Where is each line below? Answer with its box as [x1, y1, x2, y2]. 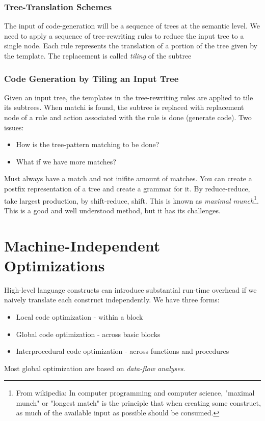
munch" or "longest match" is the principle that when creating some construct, [16, 397, 261, 408]
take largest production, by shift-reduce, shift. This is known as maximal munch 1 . [4, 193, 259, 206]
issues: [4, 122, 24, 132]
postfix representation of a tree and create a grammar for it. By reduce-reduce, [4, 183, 250, 193]
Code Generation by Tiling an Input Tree [4, 72, 179, 85]
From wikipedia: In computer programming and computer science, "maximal [16, 387, 255, 398]
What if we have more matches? [16, 156, 116, 166]
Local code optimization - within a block [16, 311, 143, 322]
